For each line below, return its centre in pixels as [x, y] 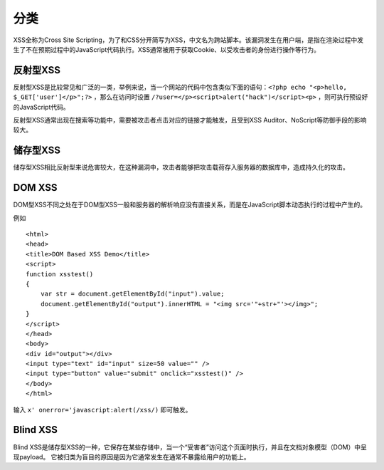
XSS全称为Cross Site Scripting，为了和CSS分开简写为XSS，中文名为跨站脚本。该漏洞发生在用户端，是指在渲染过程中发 [188, 40]
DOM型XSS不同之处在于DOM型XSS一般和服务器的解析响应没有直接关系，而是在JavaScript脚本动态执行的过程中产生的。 [190, 205]
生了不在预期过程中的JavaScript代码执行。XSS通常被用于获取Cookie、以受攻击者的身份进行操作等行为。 [166, 49]
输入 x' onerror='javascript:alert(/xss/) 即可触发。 [102, 409]
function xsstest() [60, 274]
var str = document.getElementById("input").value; [132, 294]
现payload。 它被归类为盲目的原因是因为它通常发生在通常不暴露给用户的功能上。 [132, 456]
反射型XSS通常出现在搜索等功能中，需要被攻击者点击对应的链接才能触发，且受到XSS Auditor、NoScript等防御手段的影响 [190, 120]
